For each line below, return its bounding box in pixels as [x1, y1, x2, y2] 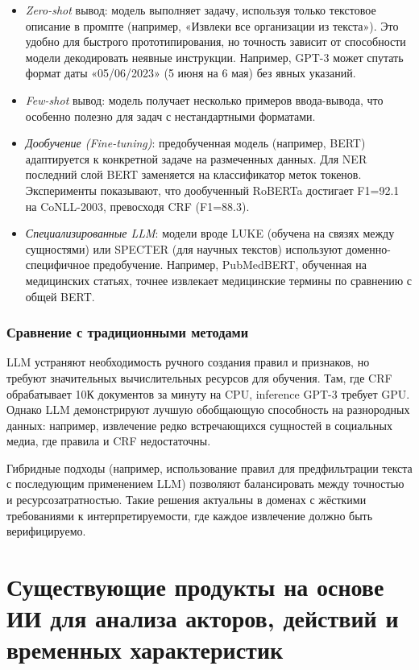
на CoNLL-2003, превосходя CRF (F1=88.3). [25, 197, 250, 214]
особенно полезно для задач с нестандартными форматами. [25, 107, 316, 124]
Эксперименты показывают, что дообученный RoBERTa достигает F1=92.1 [25, 181, 400, 198]
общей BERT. [25, 287, 95, 304]
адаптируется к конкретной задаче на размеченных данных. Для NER [25, 150, 367, 167]
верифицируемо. [6, 523, 86, 540]
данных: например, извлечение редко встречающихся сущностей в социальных [6, 416, 392, 433]
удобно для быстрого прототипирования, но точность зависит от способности [25, 33, 406, 50]
